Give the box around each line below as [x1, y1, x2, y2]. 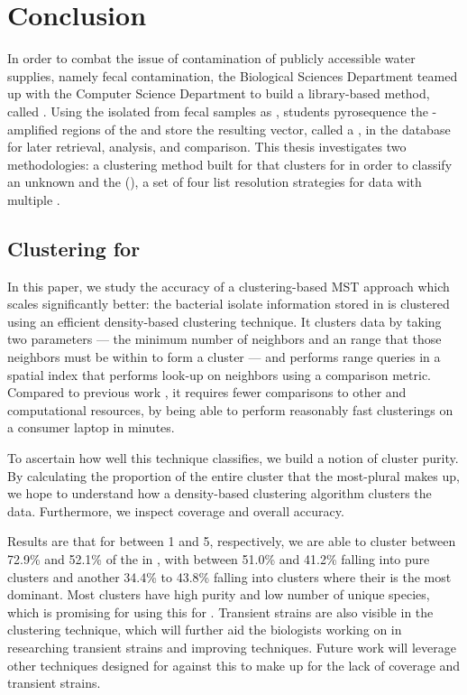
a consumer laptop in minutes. [7, 418, 175, 437]
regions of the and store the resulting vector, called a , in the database [61, 119, 451, 138]
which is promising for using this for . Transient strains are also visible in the [7, 602, 434, 621]
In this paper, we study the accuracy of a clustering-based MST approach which [7, 276, 450, 295]
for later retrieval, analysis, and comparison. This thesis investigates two [7, 137, 407, 156]
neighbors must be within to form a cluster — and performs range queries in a [7, 347, 441, 366]
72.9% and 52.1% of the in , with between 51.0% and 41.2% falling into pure [7, 549, 430, 568]
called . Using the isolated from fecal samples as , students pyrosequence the [7, 101, 428, 120]
